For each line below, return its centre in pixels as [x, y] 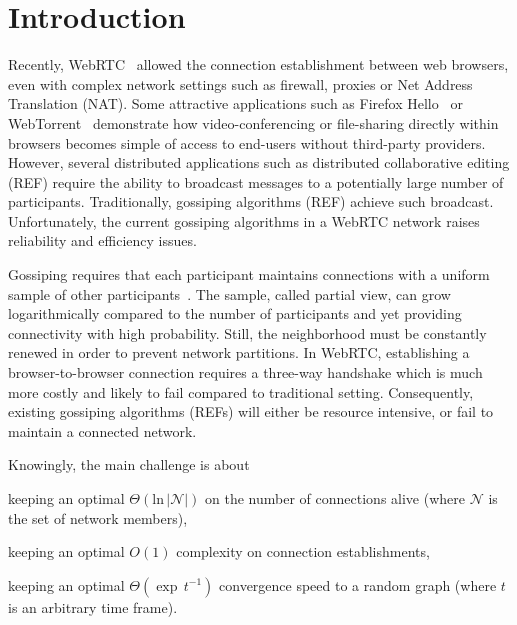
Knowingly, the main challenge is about [129, 464]
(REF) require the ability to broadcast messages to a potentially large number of [256, 181]
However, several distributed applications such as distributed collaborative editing [259, 162]
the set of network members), [98, 517]
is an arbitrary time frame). [93, 606]
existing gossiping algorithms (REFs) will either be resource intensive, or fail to [251, 411]
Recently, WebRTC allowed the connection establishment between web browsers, [258, 64]
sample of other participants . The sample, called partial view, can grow [229, 293]
